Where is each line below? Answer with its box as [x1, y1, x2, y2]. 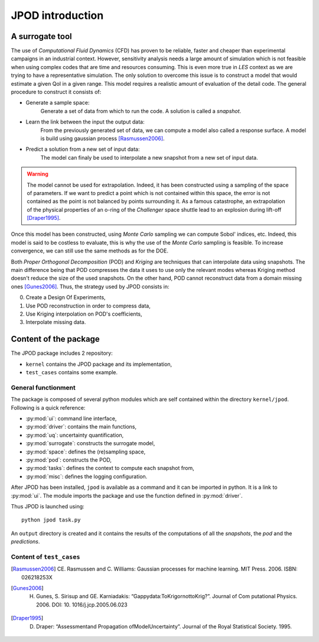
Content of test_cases [11, 553, 80, 561]
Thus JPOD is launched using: [11, 502, 85, 510]
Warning [27, 170, 48, 177]
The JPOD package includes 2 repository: [11, 349, 113, 357]
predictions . [11, 538, 40, 545]
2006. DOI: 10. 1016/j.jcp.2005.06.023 [36, 601, 128, 608]
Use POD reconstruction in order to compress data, [25, 302, 151, 309]
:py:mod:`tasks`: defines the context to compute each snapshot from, [25, 465, 194, 472]
